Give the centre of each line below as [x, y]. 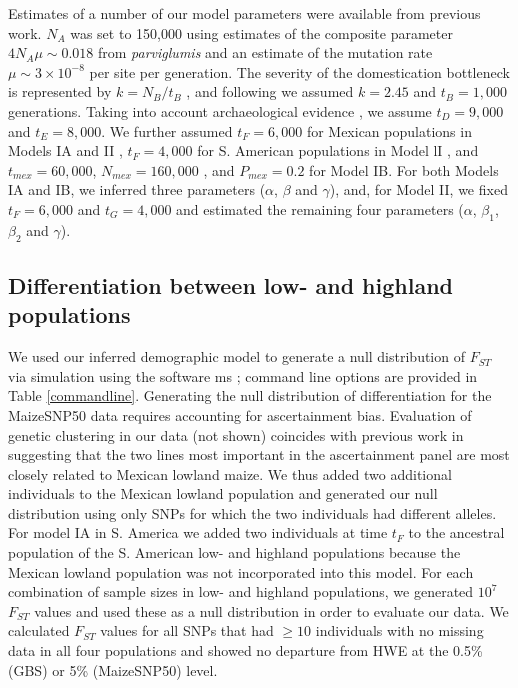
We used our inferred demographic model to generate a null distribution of [236, 356]
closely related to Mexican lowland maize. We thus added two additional [230, 473]
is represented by [60, 91]
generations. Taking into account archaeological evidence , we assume [220, 110]
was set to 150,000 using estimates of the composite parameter [261, 32]
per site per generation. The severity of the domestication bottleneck [299, 71]
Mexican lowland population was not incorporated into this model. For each [241, 571]
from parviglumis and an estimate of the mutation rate [265, 52]
